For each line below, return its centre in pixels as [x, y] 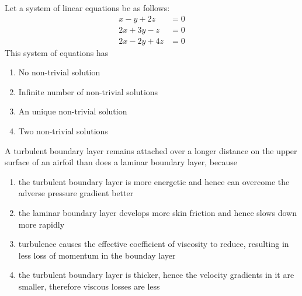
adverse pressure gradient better [76, 193]
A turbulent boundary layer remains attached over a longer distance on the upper [151, 150]
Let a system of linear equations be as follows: [87, 8]
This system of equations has [57, 52]
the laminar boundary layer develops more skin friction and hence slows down [157, 213]
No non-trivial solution [59, 72]
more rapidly [41, 224]
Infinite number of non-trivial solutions [88, 91]
